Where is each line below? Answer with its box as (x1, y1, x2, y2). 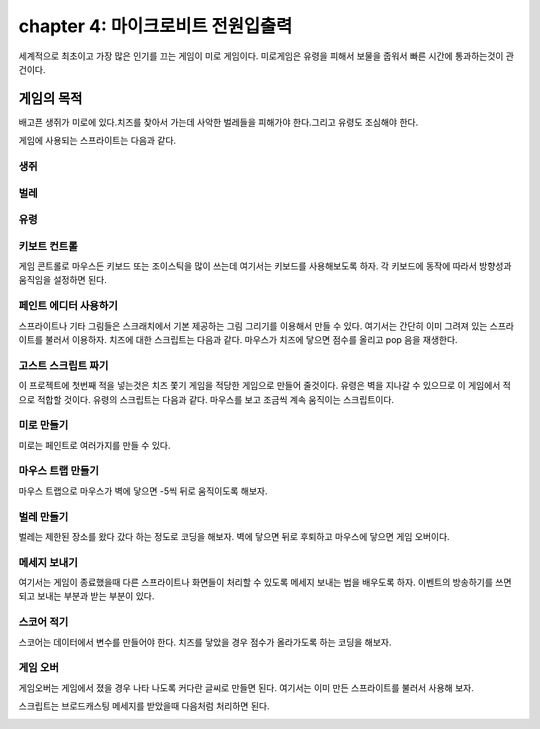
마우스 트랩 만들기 (18, 464, 100, 478)
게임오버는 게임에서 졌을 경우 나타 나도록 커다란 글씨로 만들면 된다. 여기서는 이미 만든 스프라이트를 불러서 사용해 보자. (18, 681, 474, 694)
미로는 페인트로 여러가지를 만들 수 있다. (18, 439, 171, 451)
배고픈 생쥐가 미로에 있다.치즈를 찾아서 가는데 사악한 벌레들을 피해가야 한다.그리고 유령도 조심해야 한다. (18, 116, 419, 128)
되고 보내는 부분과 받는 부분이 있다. (18, 590, 155, 602)
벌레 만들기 (18, 510, 69, 524)
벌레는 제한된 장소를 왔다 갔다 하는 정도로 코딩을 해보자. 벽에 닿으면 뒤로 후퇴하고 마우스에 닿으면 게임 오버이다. (18, 530, 450, 542)
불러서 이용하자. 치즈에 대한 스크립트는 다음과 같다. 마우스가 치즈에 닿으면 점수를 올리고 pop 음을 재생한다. (45, 333, 459, 345)
